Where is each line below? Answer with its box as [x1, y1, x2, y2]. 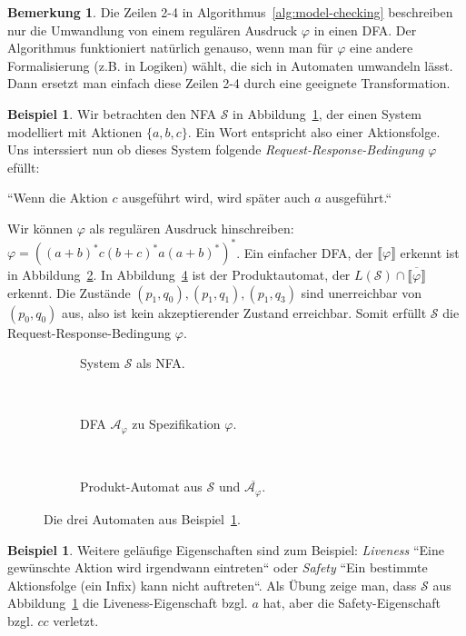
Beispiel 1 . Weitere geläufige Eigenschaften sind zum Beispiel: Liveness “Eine [7, 540, 445, 559]
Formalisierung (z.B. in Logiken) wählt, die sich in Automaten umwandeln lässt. [7, 55, 453, 75]
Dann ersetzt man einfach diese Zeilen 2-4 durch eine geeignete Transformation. [7, 74, 451, 93]
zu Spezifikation [132, 414, 221, 433]
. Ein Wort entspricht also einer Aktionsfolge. [187, 122, 441, 141]
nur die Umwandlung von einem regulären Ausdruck [7, 20, 298, 39]
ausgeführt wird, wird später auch [122, 188, 311, 207]
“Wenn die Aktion [7, 188, 108, 207]
